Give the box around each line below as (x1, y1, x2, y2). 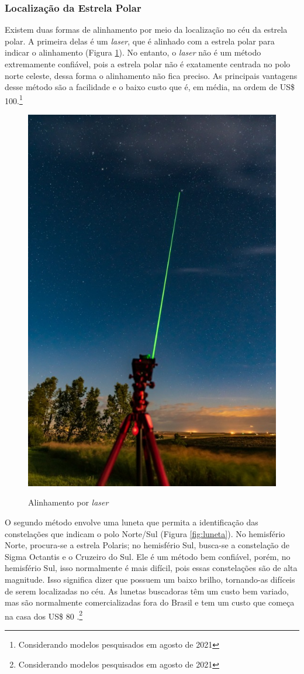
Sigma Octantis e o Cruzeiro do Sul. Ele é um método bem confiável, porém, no (5, 550, 291, 562)
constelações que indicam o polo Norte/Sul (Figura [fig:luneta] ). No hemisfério (5, 527, 285, 539)
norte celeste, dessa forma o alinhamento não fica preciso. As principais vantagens (5, 69, 298, 81)
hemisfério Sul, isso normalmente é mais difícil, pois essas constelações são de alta (5, 562, 298, 574)
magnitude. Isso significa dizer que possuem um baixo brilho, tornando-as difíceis (5, 573, 295, 585)
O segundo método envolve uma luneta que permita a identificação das (5, 516, 258, 528)
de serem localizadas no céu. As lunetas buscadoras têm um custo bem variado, (5, 584, 289, 597)
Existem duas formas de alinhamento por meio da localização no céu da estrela (5, 23, 288, 36)
